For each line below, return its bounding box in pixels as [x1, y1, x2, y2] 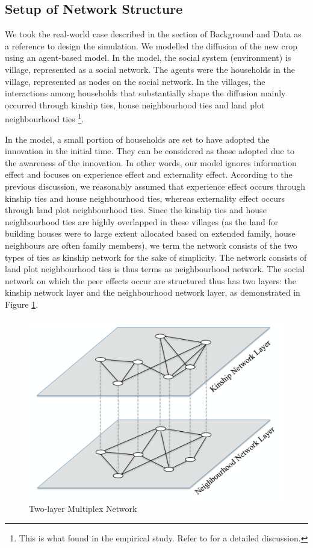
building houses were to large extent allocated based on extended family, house [5, 227, 296, 240]
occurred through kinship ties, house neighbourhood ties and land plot [5, 98, 265, 111]
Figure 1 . [5, 297, 39, 310]
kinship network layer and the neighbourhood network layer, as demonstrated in [5, 286, 300, 299]
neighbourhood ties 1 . [5, 111, 84, 125]
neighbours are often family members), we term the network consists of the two [5, 238, 297, 251]
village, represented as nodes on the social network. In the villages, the [5, 75, 265, 87]
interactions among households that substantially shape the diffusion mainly [5, 87, 286, 99]
